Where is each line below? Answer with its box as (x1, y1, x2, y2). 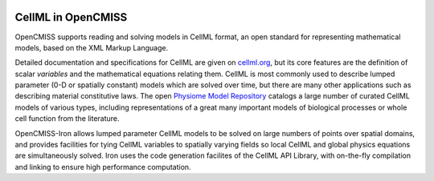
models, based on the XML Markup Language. (14, 42, 169, 52)
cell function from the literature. (14, 114, 120, 123)
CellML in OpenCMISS (14, 10, 128, 24)
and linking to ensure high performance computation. (14, 162, 192, 171)
